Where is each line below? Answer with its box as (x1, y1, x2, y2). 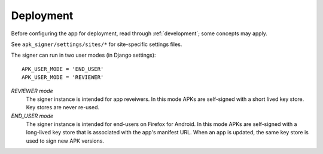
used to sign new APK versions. (26, 137, 105, 144)
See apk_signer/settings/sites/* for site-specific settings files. (11, 41, 182, 48)
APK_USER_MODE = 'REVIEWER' (22, 74, 104, 81)
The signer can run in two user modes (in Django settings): (11, 51, 156, 59)
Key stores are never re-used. (26, 104, 100, 111)
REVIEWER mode (11, 87, 53, 94)
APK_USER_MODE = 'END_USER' (22, 66, 104, 72)
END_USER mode (11, 112, 54, 119)
